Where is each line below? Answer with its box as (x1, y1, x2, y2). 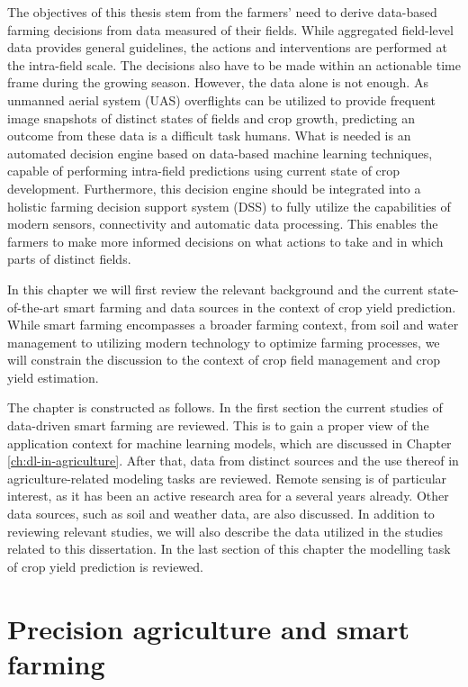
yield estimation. (7, 367, 99, 386)
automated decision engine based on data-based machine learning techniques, (7, 143, 433, 162)
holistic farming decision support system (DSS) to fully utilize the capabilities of (7, 196, 451, 215)
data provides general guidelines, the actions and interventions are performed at (7, 38, 448, 57)
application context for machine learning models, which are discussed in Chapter (7, 433, 452, 452)
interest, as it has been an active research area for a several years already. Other (7, 486, 449, 505)
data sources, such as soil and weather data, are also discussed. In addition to (7, 504, 435, 523)
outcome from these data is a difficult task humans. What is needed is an (7, 126, 411, 145)
